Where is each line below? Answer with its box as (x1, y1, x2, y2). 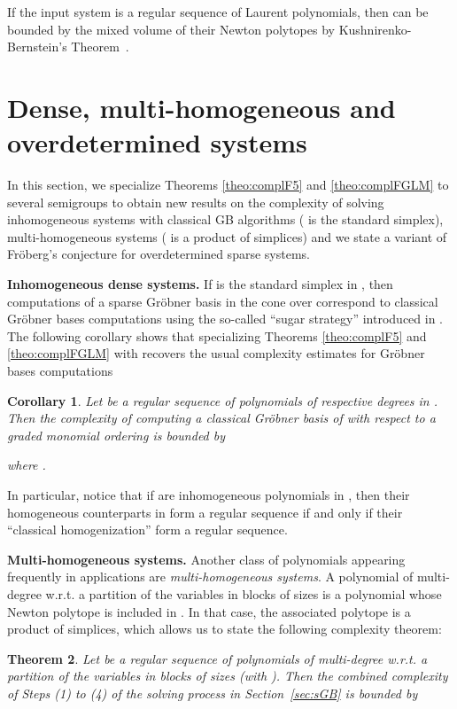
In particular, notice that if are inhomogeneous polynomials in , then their (7, 486, 410, 503)
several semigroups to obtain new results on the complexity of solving (7, 192, 384, 211)
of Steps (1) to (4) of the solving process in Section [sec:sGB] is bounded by (7, 683, 418, 702)
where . (7, 456, 46, 474)
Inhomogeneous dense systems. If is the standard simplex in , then (7, 275, 393, 293)
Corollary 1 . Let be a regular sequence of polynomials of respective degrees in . (7, 391, 438, 409)
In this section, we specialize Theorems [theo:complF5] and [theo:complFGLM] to (7, 175, 449, 194)
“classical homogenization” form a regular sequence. (7, 520, 288, 539)
